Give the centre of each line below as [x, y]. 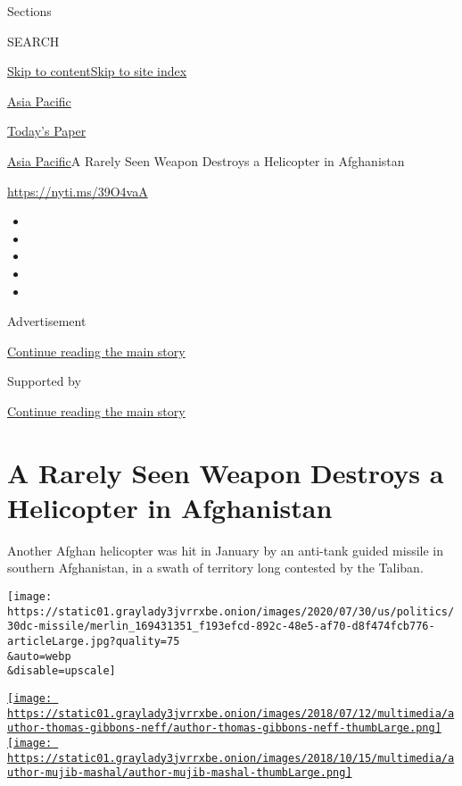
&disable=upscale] [62, 671]
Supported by [44, 381]
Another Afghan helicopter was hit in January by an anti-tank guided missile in [226, 550]
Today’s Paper [47, 131]
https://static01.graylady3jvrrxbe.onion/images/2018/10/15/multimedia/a [231, 758]
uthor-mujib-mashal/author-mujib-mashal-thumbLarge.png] [180, 773]
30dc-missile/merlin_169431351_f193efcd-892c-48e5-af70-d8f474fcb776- [221, 627]
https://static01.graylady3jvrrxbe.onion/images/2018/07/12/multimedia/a [231, 713]
